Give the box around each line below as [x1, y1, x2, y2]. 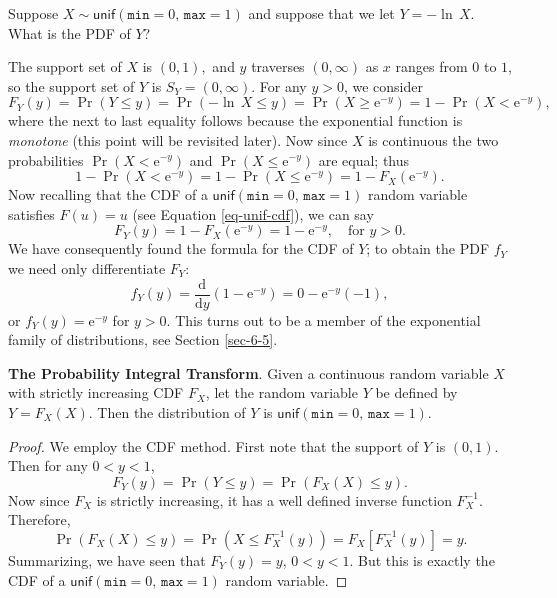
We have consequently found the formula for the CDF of [8, 238, 354, 259]
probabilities [8, 149, 84, 170]
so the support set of [8, 75, 135, 96]
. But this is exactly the [349, 549, 495, 570]
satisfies [8, 203, 55, 224]
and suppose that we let [248, 3, 395, 23]
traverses [251, 56, 305, 77]
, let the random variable [205, 382, 358, 403]
